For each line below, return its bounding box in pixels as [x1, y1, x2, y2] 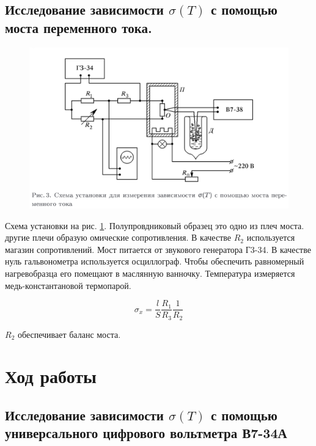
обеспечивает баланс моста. [17, 327, 121, 340]
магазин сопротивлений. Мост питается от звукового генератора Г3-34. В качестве [5, 243, 311, 255]
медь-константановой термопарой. [5, 279, 131, 291]
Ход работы [5, 364, 97, 389]
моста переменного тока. [5, 18, 152, 37]
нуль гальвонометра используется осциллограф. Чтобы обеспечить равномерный [5, 255, 304, 268]
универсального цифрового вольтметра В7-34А [5, 423, 287, 442]
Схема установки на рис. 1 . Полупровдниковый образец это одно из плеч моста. [5, 219, 304, 232]
